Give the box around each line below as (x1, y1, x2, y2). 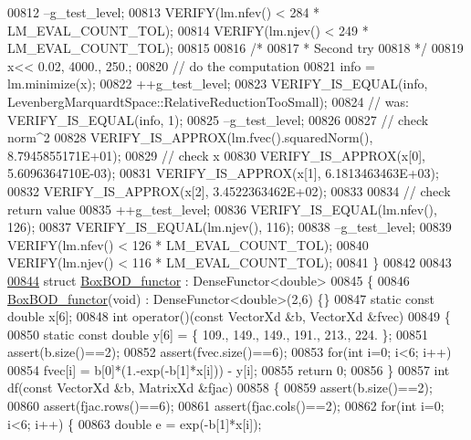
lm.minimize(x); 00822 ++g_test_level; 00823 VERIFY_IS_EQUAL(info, (7, 74, 428, 93)
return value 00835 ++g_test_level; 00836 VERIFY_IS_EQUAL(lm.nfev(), (7, 199, 437, 218)
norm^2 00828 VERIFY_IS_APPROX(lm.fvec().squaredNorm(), (7, 128, 373, 147)
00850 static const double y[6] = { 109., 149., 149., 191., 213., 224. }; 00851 (7, 324, 429, 343)
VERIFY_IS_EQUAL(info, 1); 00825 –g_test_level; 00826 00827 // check (7, 110, 429, 129)
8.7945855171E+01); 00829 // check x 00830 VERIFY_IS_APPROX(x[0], (7, 145, 425, 164)
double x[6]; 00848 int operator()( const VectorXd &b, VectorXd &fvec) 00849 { (7, 307, 451, 326)
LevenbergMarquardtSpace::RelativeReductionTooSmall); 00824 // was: (7, 91, 409, 110)
